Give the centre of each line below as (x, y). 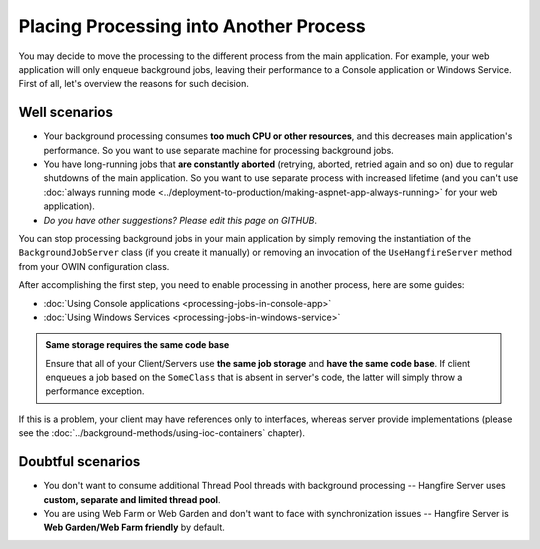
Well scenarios (66, 112)
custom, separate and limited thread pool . (132, 499)
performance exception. (95, 391)
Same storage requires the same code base (137, 345)
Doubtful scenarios (79, 461)
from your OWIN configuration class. (94, 266)
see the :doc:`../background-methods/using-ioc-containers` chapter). (161, 433)
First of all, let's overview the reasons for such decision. (133, 84)
